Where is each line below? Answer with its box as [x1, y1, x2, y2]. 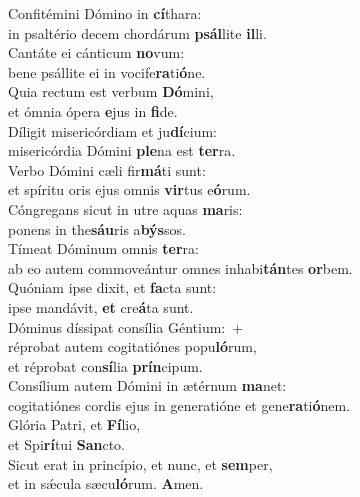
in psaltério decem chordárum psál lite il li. [8, 22, 267, 43]
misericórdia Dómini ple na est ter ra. [8, 140, 236, 161]
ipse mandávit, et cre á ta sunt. [8, 296, 194, 317]
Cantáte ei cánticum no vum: [8, 42, 185, 63]
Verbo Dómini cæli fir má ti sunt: [8, 159, 206, 180]
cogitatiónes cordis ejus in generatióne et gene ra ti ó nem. [8, 394, 351, 415]
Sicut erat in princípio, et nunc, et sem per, [8, 453, 273, 474]
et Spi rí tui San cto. [8, 434, 125, 455]
